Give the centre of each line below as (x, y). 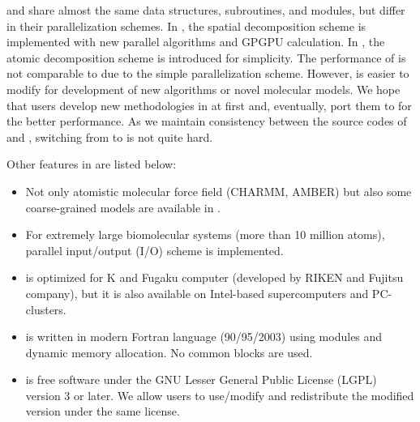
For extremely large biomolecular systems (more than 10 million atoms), (205, 234)
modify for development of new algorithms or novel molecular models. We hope (204, 89)
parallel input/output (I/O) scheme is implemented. (154, 250)
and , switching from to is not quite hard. (110, 136)
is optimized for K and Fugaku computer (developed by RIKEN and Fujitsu (214, 277)
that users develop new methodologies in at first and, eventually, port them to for (209, 105)
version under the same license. (103, 411)
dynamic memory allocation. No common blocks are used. (169, 352)
